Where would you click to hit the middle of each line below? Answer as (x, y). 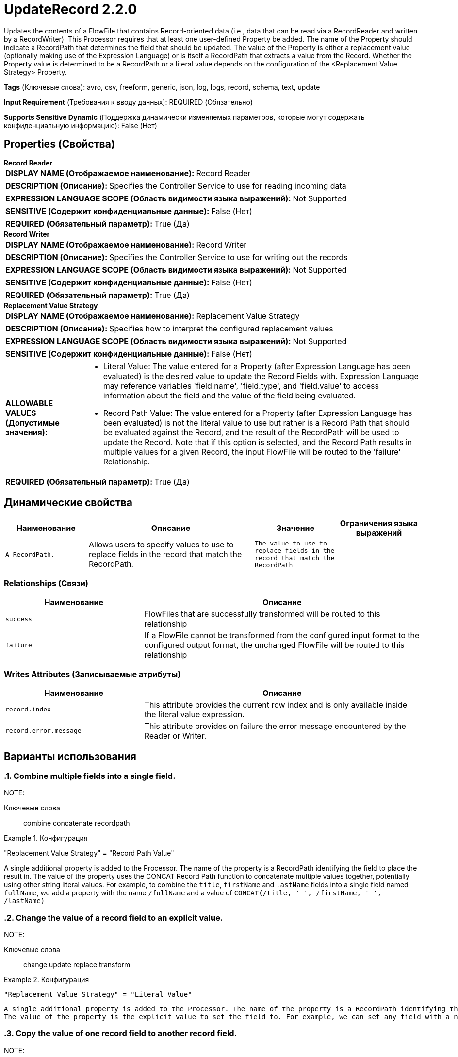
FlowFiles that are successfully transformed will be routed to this (262, 614)
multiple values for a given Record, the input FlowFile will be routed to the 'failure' (252, 452)
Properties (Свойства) (59, 144)
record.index (28, 710)
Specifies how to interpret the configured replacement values (221, 328)
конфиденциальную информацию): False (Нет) (81, 125)
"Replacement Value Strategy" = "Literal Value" (98, 994)
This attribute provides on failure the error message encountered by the (275, 726)
